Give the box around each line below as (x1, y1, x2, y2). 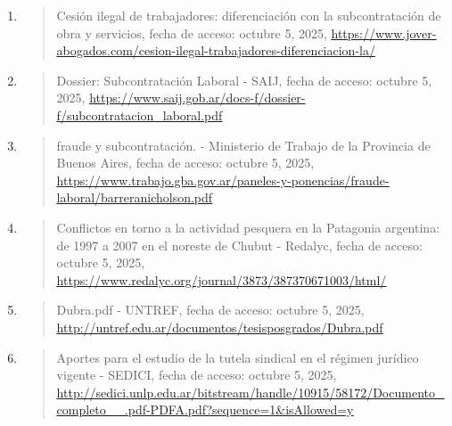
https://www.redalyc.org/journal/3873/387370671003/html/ (56, 270, 387, 289)
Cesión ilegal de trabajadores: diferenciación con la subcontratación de (56, 6, 441, 24)
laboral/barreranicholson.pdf (56, 188, 213, 207)
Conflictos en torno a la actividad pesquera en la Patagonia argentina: (56, 217, 440, 236)
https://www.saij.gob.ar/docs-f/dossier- (89, 88, 306, 107)
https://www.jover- (331, 23, 437, 42)
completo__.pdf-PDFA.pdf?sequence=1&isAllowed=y (56, 400, 354, 419)
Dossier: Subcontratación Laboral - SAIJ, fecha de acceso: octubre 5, (56, 70, 432, 89)
